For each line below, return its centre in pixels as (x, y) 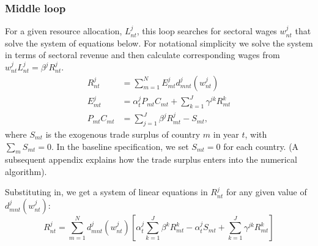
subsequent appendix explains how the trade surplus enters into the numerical (151, 159)
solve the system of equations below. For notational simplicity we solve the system (159, 43)
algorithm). (26, 171)
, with (256, 134)
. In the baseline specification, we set (120, 146)
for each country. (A (261, 146)
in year (226, 134)
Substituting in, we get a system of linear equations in (106, 192)
